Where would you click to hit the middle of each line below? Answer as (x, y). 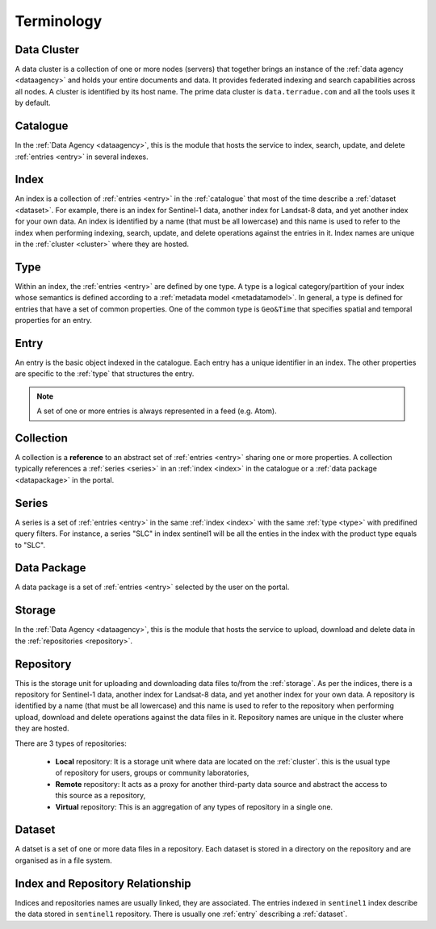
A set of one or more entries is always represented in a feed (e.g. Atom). (157, 411)
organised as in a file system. (63, 860)
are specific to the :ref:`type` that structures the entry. (105, 374)
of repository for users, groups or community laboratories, (152, 773)
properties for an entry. (53, 320)
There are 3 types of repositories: (71, 743)
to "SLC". (30, 545)
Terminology (59, 21)
